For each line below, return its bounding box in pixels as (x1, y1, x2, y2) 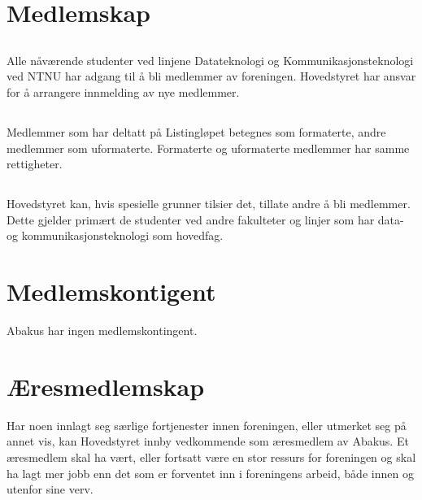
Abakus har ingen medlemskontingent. (7, 322, 198, 339)
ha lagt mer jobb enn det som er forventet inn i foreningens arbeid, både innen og (7, 464, 414, 481)
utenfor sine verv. (7, 480, 94, 498)
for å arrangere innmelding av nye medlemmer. (7, 83, 240, 100)
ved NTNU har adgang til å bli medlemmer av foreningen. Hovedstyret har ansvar (7, 67, 416, 85)
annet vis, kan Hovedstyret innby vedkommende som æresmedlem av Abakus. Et (7, 433, 409, 450)
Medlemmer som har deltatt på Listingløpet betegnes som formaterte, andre (7, 123, 386, 140)
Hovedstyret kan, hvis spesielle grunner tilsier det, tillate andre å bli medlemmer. (7, 195, 411, 212)
